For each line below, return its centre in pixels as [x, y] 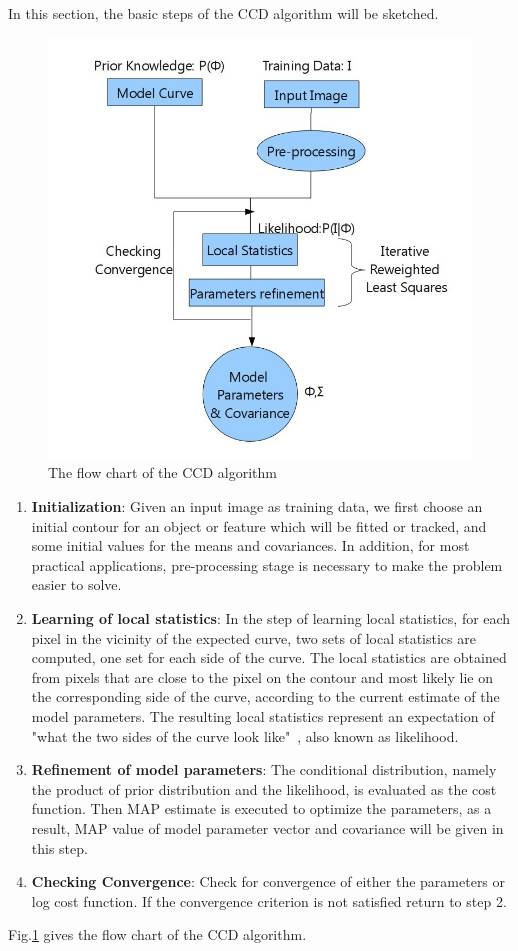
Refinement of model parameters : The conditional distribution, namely [264, 769]
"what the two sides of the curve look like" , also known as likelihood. [245, 735]
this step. [59, 847]
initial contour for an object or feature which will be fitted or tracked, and [259, 525]
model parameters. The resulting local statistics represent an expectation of [263, 716]
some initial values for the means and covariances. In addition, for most [250, 545]
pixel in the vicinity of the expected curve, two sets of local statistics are [253, 637]
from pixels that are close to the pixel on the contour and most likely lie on [262, 676]
